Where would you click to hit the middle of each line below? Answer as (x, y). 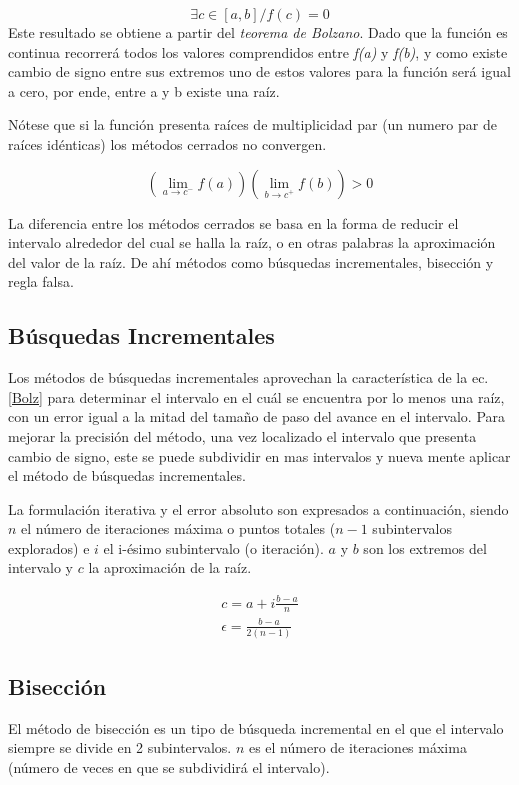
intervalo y (40, 567)
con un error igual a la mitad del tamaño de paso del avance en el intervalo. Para (257, 416)
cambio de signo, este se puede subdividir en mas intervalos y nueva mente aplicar (259, 455)
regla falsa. (41, 281)
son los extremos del (425, 547)
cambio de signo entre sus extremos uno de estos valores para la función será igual (259, 71)
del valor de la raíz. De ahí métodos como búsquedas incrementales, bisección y (251, 261)
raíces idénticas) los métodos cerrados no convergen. (167, 143)
